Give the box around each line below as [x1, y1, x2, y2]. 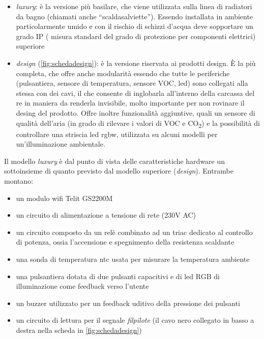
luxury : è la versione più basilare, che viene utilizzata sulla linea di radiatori [16, 1, 252, 11]
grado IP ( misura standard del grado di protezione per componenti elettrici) [16, 30, 256, 41]
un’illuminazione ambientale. [16, 139, 105, 149]
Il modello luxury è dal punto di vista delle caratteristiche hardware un [4, 155, 225, 166]
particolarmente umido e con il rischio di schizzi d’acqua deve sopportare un [16, 21, 253, 31]
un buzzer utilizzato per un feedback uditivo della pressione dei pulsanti [16, 297, 241, 308]
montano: [4, 176, 34, 186]
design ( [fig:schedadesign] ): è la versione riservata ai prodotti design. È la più [16, 57, 256, 68]
